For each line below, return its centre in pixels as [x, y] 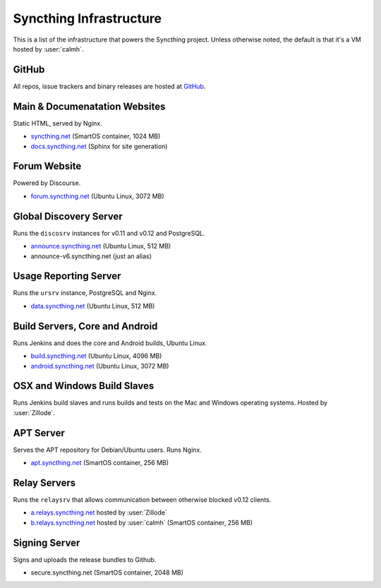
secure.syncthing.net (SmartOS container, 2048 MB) [107, 572]
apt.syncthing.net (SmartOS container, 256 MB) [100, 463]
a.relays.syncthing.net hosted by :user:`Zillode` [99, 512]
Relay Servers [44, 482]
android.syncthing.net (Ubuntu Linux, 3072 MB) [100, 366]
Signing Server [47, 542]
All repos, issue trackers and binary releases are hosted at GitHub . [109, 86]
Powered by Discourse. [47, 183]
